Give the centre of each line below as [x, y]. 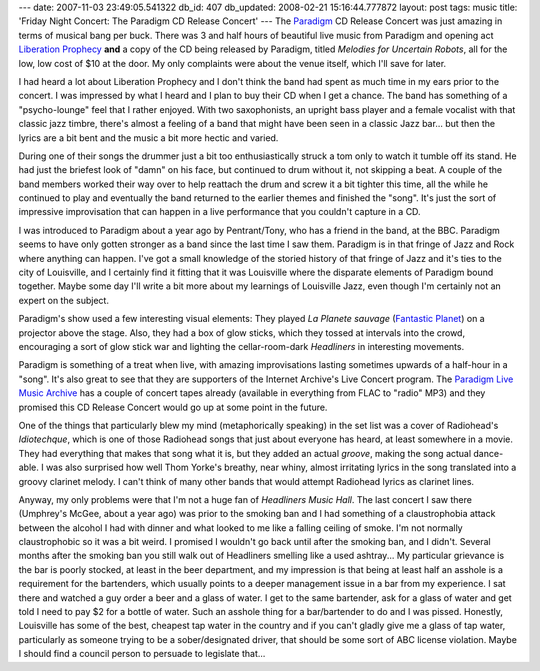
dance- [488, 453]
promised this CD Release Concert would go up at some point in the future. [173, 407]
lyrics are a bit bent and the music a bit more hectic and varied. [148, 137]
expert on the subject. [64, 300]
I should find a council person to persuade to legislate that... [142, 654]
